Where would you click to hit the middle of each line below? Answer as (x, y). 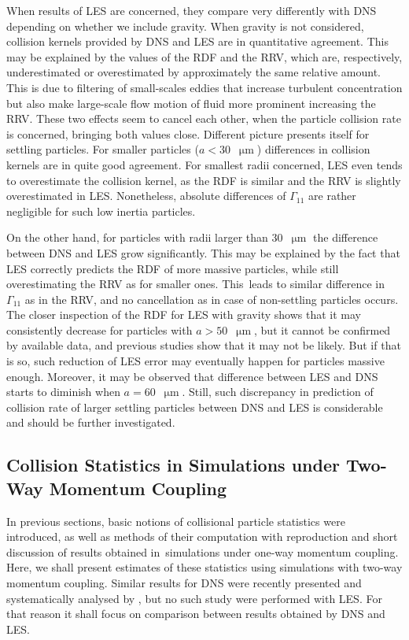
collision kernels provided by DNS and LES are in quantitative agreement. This (197, 41)
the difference (346, 237)
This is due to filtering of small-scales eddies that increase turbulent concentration (204, 87)
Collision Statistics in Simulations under (173, 465)
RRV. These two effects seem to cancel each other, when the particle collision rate (204, 118)
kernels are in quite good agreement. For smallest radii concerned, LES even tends (204, 164)
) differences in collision (313, 149)
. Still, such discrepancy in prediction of (278, 392)
